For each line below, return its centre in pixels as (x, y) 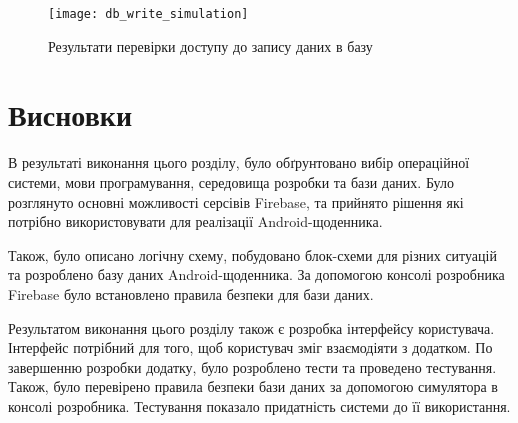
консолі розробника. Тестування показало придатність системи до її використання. (259, 405)
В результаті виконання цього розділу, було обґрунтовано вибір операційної (239, 162)
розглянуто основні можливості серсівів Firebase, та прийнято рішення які (236, 201)
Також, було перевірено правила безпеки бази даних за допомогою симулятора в (253, 386)
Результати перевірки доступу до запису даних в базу (210, 45)
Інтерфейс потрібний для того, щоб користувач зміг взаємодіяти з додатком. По (250, 347)
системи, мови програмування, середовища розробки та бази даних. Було (231, 181)
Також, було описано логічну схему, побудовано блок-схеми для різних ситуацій (252, 254)
